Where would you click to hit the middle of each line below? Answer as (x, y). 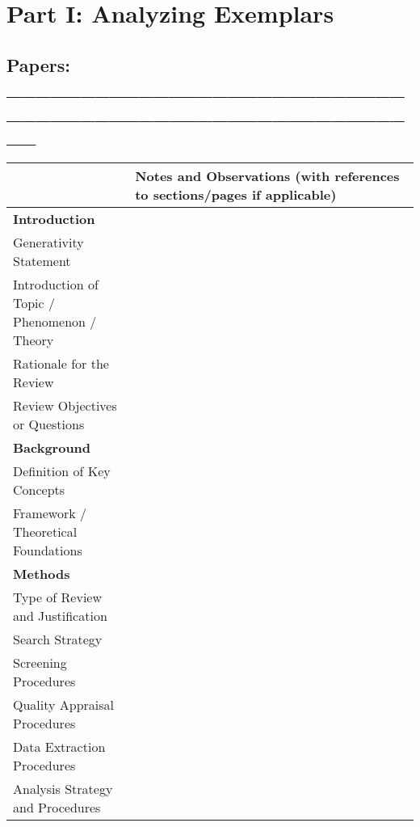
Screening (40, 662)
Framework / (50, 513)
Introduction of (56, 284)
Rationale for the (61, 363)
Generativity (48, 242)
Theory (34, 340)
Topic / (34, 302)
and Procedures (57, 807)
